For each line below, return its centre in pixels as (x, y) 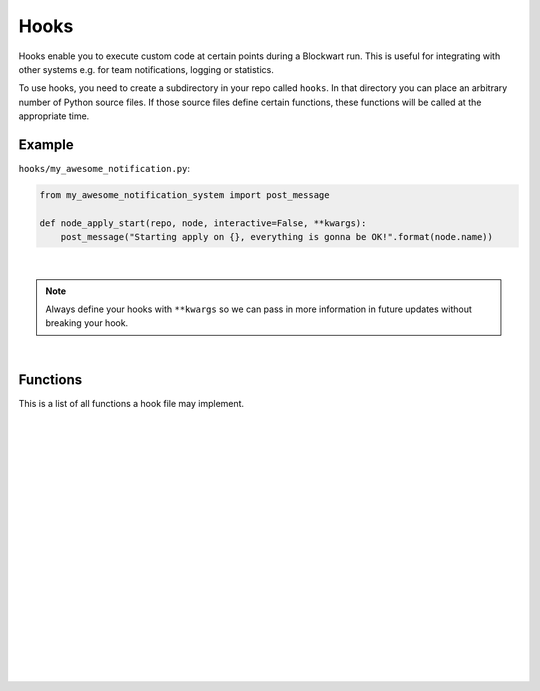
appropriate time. (54, 116)
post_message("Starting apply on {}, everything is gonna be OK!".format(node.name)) (277, 237)
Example (46, 144)
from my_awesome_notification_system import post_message (184, 195)
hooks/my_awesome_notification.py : (104, 169)
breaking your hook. (87, 323)
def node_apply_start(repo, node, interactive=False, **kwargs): (203, 223)
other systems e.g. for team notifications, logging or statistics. (146, 69)
